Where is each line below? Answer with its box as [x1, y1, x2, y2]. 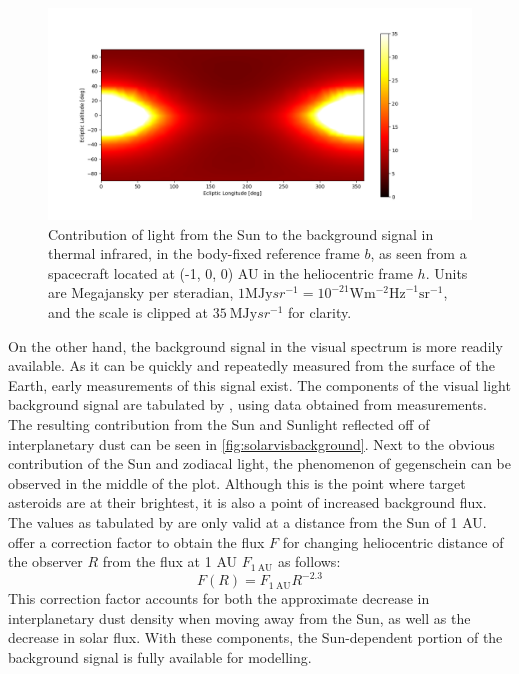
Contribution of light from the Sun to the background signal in [48, 223, 434, 244]
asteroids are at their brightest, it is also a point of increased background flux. [8, 492, 487, 513]
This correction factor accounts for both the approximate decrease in [8, 588, 430, 609]
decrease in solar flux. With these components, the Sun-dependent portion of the [8, 627, 503, 648]
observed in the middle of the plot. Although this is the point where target [8, 472, 466, 493]
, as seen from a [370, 243, 467, 264]
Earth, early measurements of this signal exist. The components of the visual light [8, 374, 511, 395]
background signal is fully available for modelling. [8, 646, 312, 667]
